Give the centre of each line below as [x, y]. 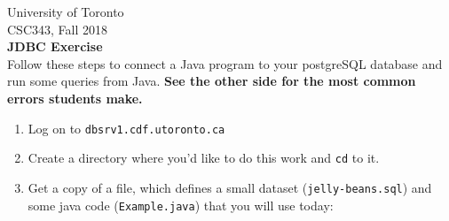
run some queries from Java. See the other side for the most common [212, 81]
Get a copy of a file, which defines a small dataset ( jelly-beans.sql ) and [230, 187]
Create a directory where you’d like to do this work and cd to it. [204, 158]
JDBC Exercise [55, 46]
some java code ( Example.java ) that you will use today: [181, 205]
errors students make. [75, 98]
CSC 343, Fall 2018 [57, 29]
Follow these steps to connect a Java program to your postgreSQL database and [225, 63]
